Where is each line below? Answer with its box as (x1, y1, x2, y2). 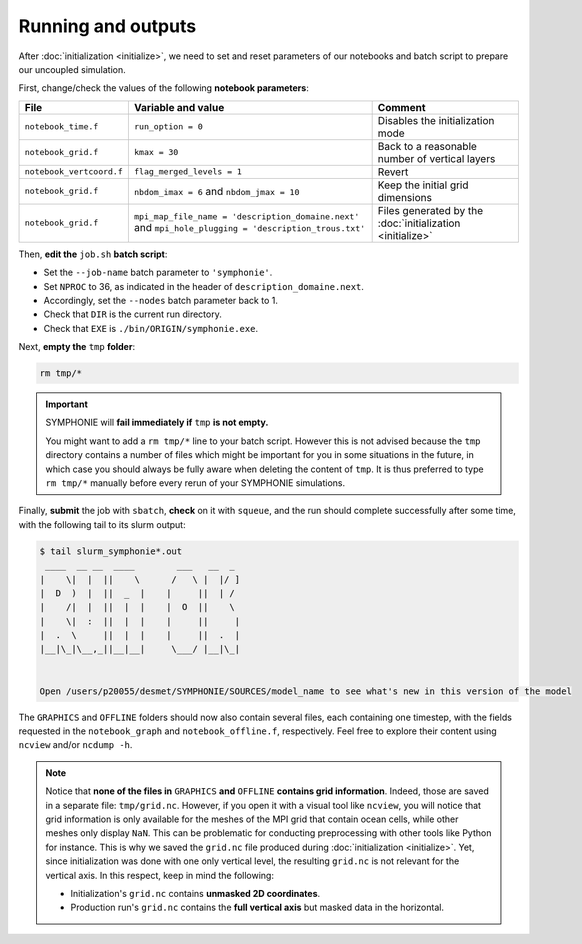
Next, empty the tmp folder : (18, 341, 135, 353)
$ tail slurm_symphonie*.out (39, 545, 183, 557)
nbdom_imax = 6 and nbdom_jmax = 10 (133, 184, 300, 198)
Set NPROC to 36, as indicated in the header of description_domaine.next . (43, 280, 365, 292)
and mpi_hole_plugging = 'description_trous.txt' (133, 221, 366, 235)
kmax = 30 (133, 147, 179, 158)
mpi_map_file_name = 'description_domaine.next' (133, 211, 360, 222)
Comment (377, 100, 426, 114)
